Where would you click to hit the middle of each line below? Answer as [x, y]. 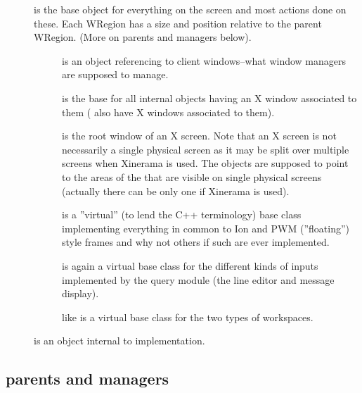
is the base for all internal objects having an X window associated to [209, 98]
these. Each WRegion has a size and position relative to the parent [178, 23]
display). [80, 293]
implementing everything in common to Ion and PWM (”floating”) [206, 228]
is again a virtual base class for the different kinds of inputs [190, 265]
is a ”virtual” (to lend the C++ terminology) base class [182, 214]
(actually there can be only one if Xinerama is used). [176, 191]
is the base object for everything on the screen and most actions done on [190, 9]
